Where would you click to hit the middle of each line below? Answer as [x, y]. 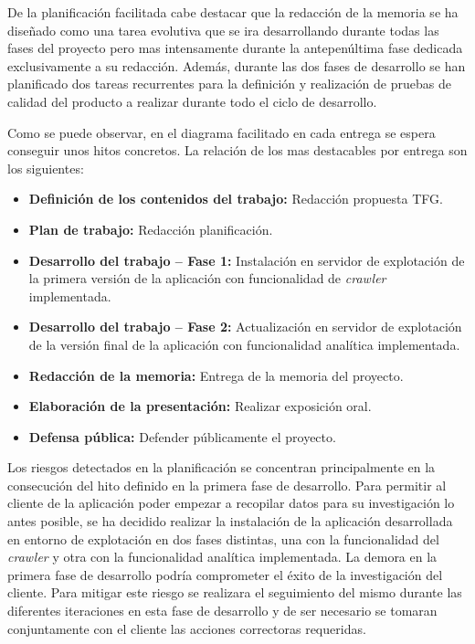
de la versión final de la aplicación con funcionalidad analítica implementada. [244, 344]
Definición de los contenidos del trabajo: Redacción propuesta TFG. [236, 199]
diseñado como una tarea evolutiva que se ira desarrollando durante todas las [223, 30]
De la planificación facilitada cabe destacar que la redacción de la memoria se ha [233, 12]
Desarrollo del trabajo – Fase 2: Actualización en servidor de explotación [245, 327]
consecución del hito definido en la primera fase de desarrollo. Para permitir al [227, 485]
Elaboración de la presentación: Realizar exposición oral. [200, 406]
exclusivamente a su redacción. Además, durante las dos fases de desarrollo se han [237, 65]
